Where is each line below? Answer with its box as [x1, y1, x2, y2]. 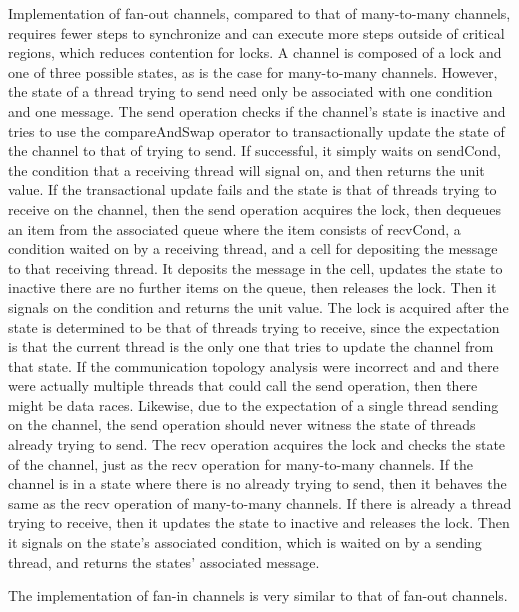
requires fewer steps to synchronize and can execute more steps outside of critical [8, 22, 505, 43]
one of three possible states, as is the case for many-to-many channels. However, [8, 61, 498, 82]
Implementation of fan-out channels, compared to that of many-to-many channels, [8, 3, 511, 23]
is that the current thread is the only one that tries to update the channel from [8, 336, 494, 357]
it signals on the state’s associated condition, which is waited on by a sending [8, 532, 482, 553]
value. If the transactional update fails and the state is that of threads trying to [8, 179, 497, 200]
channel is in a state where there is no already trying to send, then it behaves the [8, 473, 507, 494]
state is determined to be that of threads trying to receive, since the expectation [8, 316, 500, 337]
